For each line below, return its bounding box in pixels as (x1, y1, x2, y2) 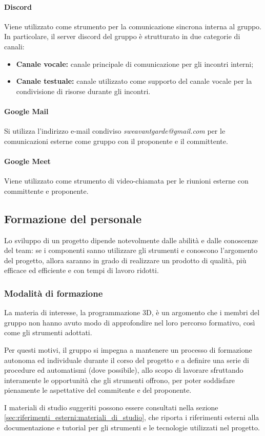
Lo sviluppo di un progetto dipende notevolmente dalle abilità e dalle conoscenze (4, 234, 258, 245)
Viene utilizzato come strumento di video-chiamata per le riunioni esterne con (4, 175, 249, 186)
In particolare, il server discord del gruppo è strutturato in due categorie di (4, 31, 240, 42)
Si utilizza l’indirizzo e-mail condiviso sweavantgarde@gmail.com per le (4, 125, 226, 136)
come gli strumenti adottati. (4, 327, 92, 338)
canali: (4, 41, 25, 51)
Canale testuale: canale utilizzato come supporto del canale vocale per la (16, 76, 252, 86)
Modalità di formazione (4, 286, 103, 299)
